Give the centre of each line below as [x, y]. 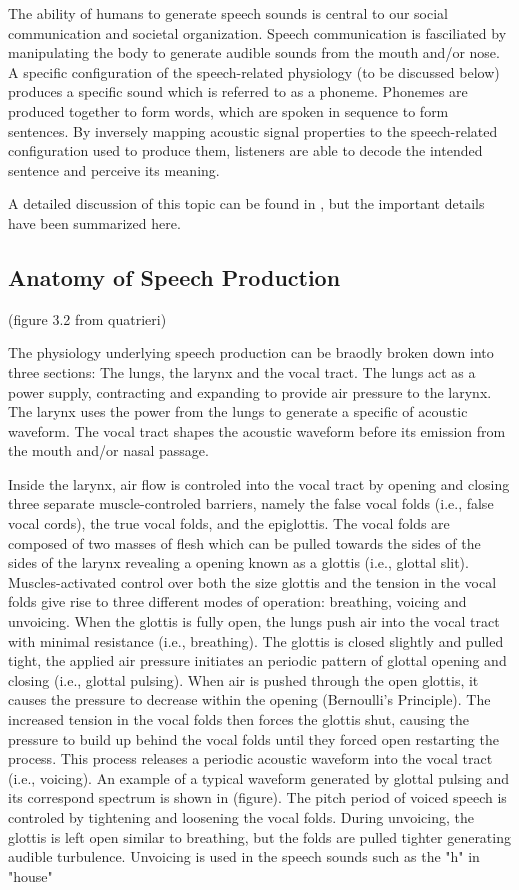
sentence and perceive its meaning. [114, 169]
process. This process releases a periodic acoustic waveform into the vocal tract [250, 758]
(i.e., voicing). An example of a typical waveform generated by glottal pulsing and [259, 777]
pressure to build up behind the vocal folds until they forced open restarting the [253, 738]
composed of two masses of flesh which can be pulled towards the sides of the [244, 542]
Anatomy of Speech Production [174, 276]
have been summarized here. [94, 222]
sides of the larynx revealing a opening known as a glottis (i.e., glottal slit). [238, 562]
